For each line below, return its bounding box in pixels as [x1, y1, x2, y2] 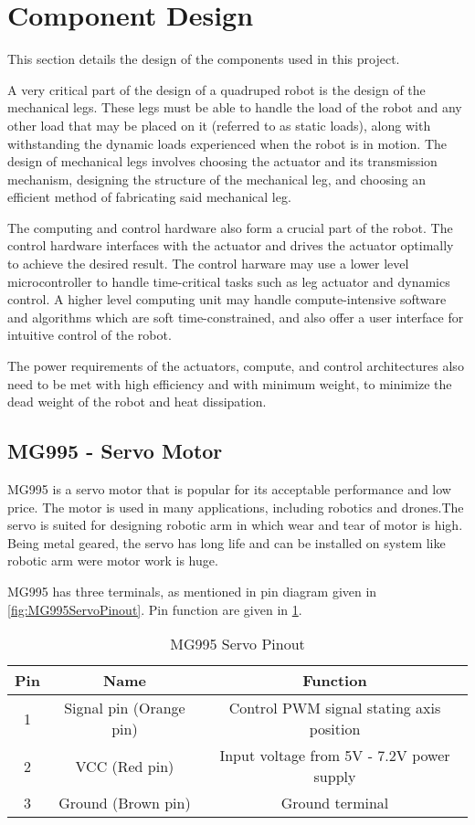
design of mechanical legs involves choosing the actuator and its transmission [7, 152, 438, 171]
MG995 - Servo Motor [7, 437, 223, 465]
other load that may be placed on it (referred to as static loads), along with [7, 115, 431, 134]
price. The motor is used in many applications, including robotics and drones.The [7, 497, 464, 516]
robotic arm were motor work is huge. [7, 551, 218, 570]
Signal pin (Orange [64, 697, 185, 719]
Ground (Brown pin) [58, 792, 191, 814]
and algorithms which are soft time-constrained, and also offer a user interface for [7, 307, 464, 326]
